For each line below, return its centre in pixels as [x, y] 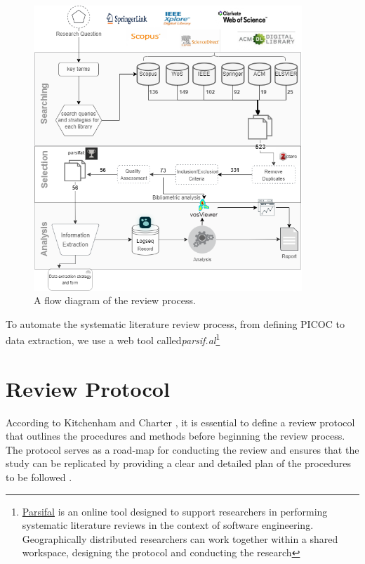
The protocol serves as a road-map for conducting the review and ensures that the [182, 449]
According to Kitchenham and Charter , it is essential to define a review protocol [180, 422]
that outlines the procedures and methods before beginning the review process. [175, 436]
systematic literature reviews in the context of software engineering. [168, 525]
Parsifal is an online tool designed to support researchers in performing [175, 511]
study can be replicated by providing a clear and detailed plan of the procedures [178, 463]
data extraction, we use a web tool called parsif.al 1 [113, 339]
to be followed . [39, 477]
